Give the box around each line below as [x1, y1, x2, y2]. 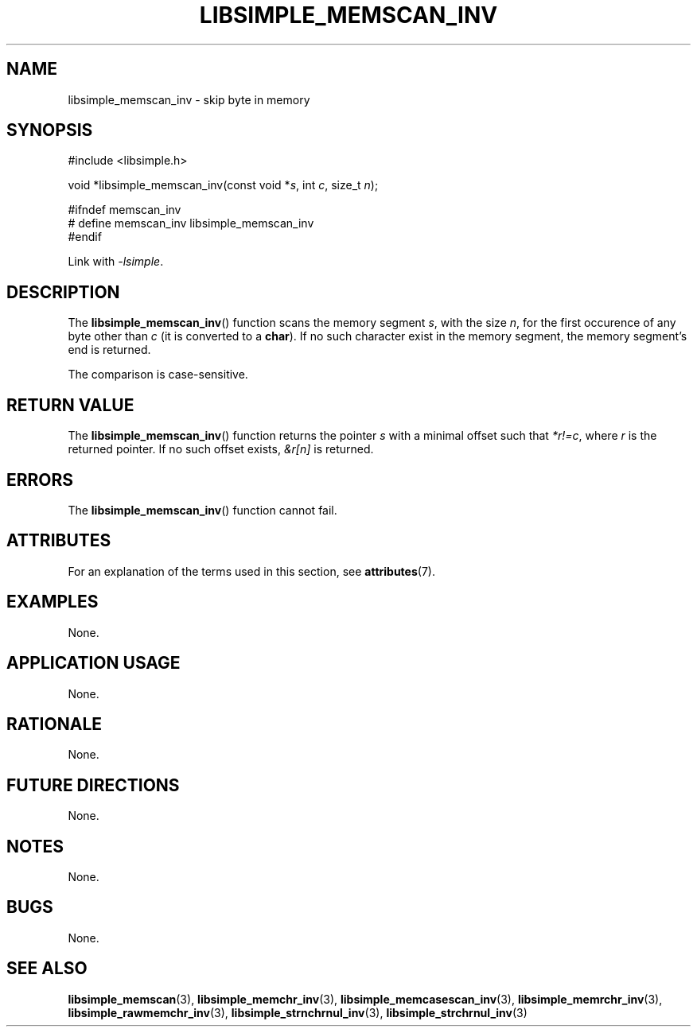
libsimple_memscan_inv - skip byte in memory [68, 92, 310, 107]
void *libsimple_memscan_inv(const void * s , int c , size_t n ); [68, 178, 379, 192]
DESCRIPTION [6, 282, 120, 302]
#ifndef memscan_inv [68, 203, 181, 217]
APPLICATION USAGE [6, 653, 181, 674]
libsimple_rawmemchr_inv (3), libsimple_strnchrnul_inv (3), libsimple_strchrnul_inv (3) [68, 1005, 528, 1019]
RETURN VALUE [6, 394, 134, 415]
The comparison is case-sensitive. [68, 367, 248, 382]
